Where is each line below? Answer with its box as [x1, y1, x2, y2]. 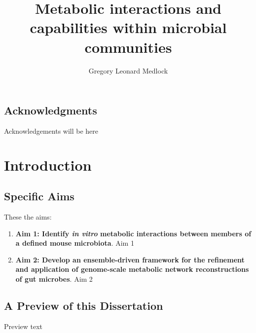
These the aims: [4, 212, 52, 222]
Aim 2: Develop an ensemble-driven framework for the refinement [15, 254, 245, 264]
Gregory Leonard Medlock [88, 65, 168, 75]
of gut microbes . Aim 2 [15, 274, 93, 284]
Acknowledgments [4, 103, 97, 118]
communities [84, 37, 172, 57]
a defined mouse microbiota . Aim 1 [15, 238, 134, 248]
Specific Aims [4, 188, 74, 204]
